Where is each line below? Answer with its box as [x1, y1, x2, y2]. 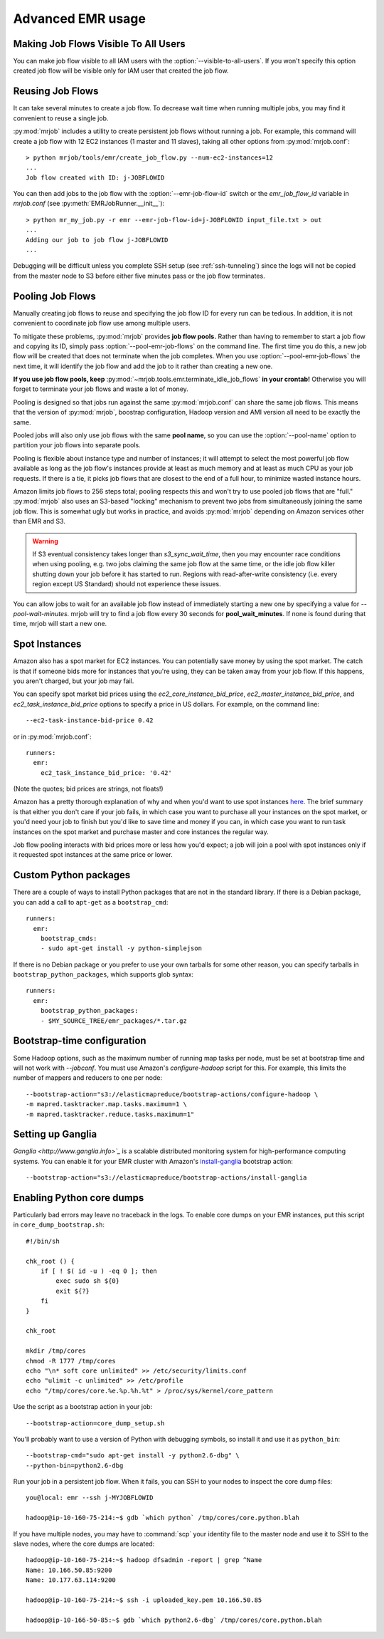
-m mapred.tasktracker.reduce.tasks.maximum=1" [26, 1110, 195, 1118]
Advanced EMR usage [13, 11, 146, 26]
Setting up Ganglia [13, 1128, 97, 1140]
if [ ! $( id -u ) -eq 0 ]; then [40, 1267, 158, 1275]
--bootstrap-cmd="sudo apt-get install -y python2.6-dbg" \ [26, 1452, 240, 1460]
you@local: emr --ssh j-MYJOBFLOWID [26, 1494, 154, 1502]
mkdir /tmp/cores [26, 1347, 86, 1355]
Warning [32, 536, 58, 545]
